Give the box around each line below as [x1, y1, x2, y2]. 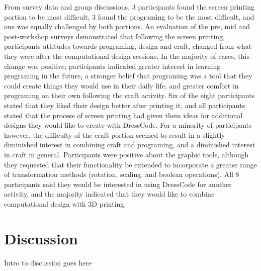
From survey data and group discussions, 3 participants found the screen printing [4, 2, 255, 12]
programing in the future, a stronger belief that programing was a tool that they [4, 70, 252, 81]
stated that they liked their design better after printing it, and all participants [4, 100, 245, 110]
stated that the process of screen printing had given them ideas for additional [4, 110, 243, 120]
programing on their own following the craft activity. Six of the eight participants [4, 90, 255, 101]
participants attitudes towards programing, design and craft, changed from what [4, 41, 252, 51]
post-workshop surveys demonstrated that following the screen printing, [4, 31, 225, 41]
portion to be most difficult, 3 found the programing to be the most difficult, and [4, 11, 254, 22]
